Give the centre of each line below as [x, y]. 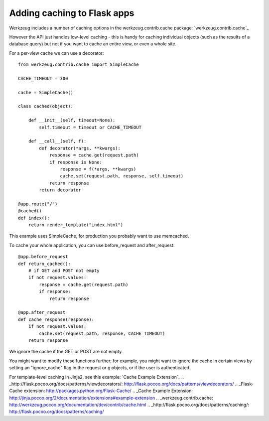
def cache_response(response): [56, 319]
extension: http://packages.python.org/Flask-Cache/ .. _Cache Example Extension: [108, 391]
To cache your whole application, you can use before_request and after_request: [92, 245]
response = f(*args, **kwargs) [98, 169]
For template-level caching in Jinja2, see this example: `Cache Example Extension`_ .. [97, 377]
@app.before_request [43, 257]
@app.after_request [42, 312]
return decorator [60, 190]
